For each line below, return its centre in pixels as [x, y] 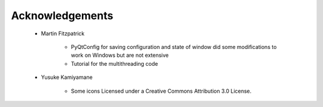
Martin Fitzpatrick [63, 33]
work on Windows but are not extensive [120, 55]
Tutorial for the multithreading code [115, 63]
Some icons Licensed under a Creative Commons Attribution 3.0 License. [161, 91]
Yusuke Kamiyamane [67, 77]
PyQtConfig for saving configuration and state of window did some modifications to [174, 47]
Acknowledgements [62, 16]
